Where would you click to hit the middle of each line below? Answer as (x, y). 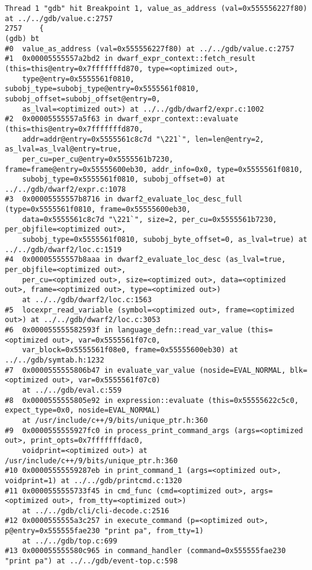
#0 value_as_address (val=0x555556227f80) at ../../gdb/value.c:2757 (150, 49)
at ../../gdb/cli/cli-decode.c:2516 (96, 511)
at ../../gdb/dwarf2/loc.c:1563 (87, 300)
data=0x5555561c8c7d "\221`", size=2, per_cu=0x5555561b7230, (150, 219)
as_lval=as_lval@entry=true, (63, 149)
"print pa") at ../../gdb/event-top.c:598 (91, 561)
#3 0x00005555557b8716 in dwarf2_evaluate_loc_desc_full (124, 199)
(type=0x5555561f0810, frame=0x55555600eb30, (98, 210)
